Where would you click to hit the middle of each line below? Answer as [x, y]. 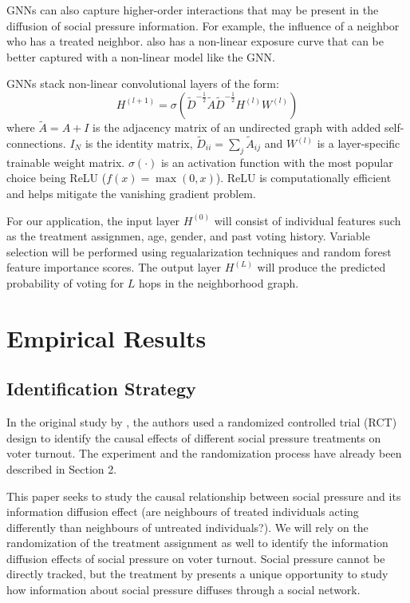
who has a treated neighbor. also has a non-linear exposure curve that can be [195, 41]
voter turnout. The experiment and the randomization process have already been [204, 453]
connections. [36, 143]
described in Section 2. [62, 468]
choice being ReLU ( [57, 178]
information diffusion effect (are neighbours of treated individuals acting [183, 512]
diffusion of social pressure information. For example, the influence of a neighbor [203, 25]
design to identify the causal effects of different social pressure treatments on [194, 437]
